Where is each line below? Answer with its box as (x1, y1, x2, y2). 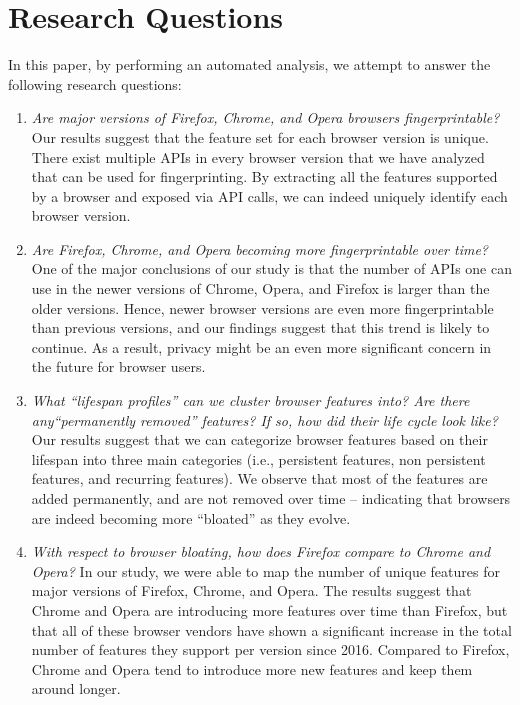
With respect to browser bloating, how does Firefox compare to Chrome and (31, 541, 491, 562)
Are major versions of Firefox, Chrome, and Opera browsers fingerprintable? (31, 107, 500, 128)
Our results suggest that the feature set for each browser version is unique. (31, 126, 489, 147)
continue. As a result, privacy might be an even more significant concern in (31, 336, 492, 357)
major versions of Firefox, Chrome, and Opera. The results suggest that (31, 580, 472, 601)
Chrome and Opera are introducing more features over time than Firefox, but (31, 599, 508, 620)
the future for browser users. (31, 356, 206, 377)
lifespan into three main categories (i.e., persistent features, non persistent (31, 448, 486, 469)
